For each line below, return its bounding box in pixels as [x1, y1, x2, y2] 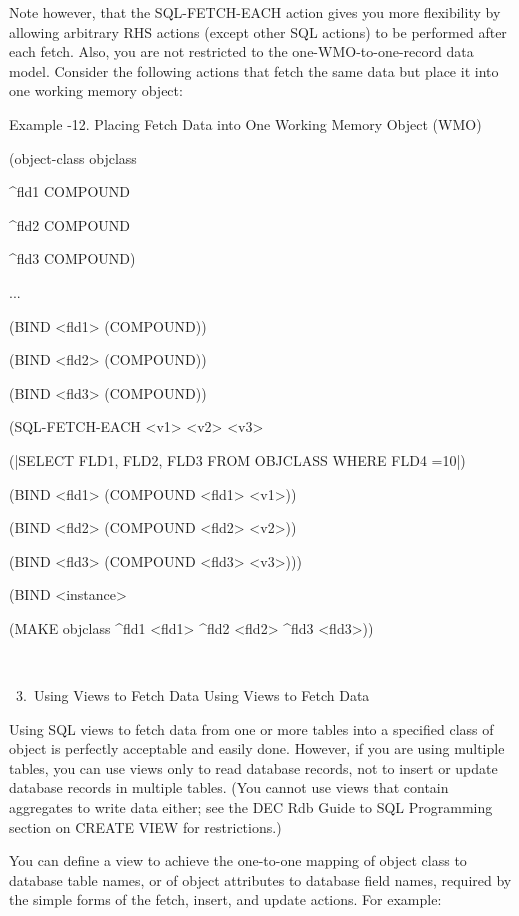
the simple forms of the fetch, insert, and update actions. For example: [9, 889, 442, 910]
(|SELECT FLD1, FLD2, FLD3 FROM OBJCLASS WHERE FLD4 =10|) [9, 449, 466, 470]
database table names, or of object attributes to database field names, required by [9, 869, 512, 890]
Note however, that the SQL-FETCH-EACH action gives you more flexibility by [9, 2, 501, 22]
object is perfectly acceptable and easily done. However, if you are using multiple [9, 738, 505, 759]
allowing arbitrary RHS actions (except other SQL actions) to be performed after [9, 21, 507, 42]
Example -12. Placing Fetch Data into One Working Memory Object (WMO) [9, 113, 482, 134]
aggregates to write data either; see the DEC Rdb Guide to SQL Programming [9, 797, 493, 818]
